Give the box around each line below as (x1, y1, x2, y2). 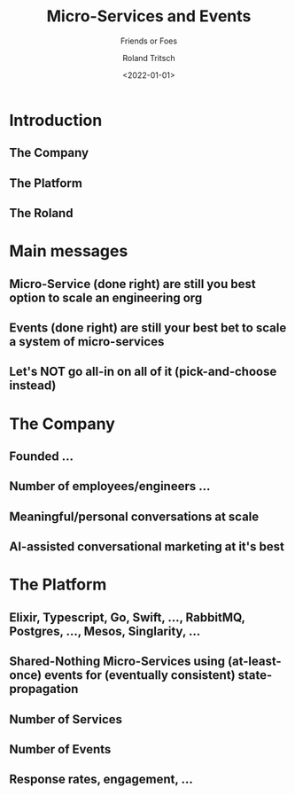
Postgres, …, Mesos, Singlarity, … (9, 623, 201, 639)
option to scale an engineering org (9, 290, 203, 305)
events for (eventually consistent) (43, 667, 237, 683)
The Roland (9, 206, 74, 221)
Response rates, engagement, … (9, 772, 193, 787)
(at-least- (227, 654, 282, 669)
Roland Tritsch (122, 52, 175, 63)
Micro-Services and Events (46, 6, 252, 27)
